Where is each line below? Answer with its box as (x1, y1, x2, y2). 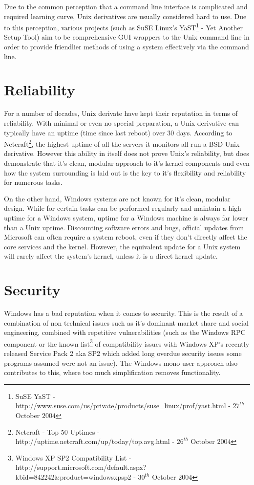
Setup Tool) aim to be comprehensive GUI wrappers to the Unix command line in (4, 32, 250, 42)
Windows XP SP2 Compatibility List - (15, 452, 131, 463)
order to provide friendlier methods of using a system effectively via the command (4, 42, 249, 52)
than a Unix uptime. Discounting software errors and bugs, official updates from (4, 222, 244, 232)
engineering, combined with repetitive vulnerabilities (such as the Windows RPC (4, 327, 246, 337)
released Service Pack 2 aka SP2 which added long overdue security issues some (4, 348, 242, 358)
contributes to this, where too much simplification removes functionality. (4, 367, 221, 377)
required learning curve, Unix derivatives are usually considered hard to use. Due (4, 11, 247, 21)
